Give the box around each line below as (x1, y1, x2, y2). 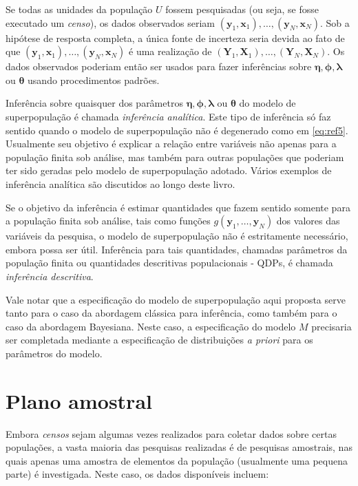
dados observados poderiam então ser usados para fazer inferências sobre (6, 59, 312, 74)
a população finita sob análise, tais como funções (6, 213, 211, 228)
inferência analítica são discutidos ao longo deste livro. (6, 176, 235, 191)
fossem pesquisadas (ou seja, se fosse (165, 2, 319, 16)
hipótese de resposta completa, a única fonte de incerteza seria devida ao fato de (6, 30, 345, 45)
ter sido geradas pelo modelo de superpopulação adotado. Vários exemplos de (6, 163, 332, 178)
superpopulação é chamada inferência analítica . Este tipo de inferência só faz (6, 109, 331, 123)
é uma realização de (129, 44, 212, 59)
